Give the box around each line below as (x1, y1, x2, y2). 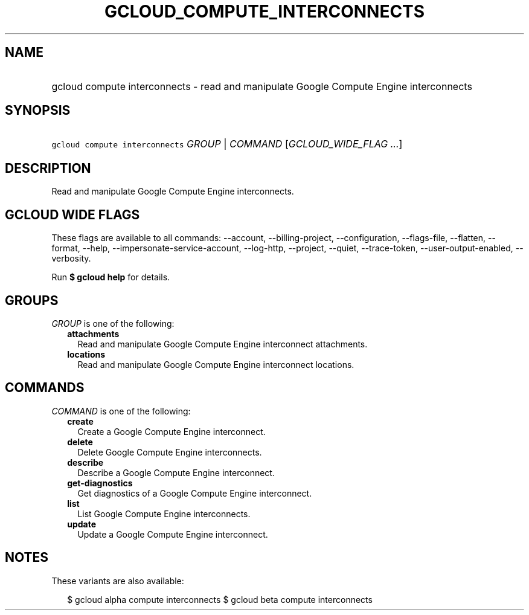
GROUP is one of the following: (51, 318, 175, 329)
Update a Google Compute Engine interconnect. (77, 529, 268, 539)
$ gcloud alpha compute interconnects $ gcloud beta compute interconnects (67, 594, 373, 605)
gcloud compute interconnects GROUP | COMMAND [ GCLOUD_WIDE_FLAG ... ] (51, 138, 403, 150)
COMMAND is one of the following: (51, 405, 191, 416)
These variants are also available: (51, 575, 184, 586)
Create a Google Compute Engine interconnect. (77, 426, 266, 437)
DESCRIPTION (5, 160, 91, 176)
